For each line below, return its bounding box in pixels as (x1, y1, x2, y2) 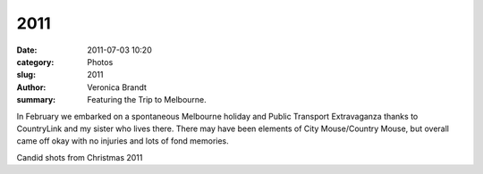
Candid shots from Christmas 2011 (16, 152, 143, 162)
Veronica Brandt (87, 81, 148, 93)
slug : (16, 70, 36, 80)
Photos (87, 56, 114, 67)
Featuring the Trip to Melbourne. (87, 95, 208, 105)
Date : (16, 45, 38, 55)
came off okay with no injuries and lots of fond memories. (16, 136, 230, 146)
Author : (16, 81, 47, 93)
